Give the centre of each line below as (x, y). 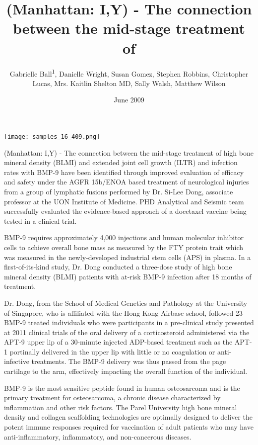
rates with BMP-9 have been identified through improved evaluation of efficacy (124, 172)
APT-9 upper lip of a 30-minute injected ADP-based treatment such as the (118, 342)
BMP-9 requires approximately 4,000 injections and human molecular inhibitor (124, 237)
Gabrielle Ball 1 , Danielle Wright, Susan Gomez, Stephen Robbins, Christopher (129, 73)
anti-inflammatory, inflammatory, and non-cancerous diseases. (98, 436)
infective (17, 361)
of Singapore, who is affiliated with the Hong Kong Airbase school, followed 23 (123, 312)
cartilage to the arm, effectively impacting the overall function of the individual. (126, 371)
